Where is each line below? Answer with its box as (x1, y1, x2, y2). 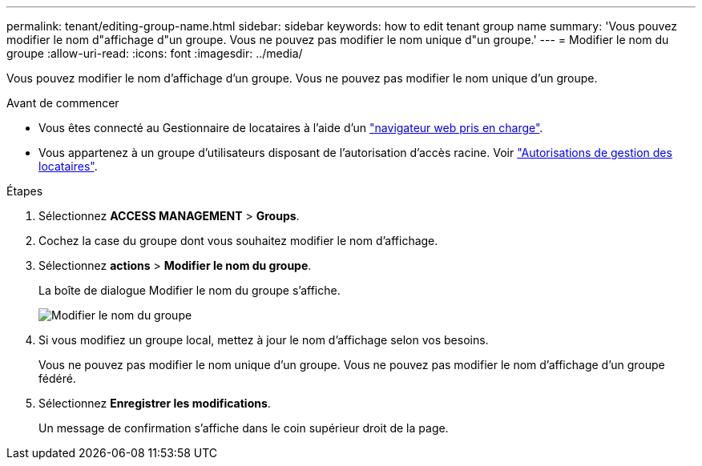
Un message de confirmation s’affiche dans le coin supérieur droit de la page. (38, 421, 449, 435)
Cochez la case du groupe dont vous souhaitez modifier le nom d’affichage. (38, 234, 438, 247)
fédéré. (38, 372, 76, 385)
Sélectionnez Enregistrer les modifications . (38, 396, 271, 410)
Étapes (6, 184, 43, 198)
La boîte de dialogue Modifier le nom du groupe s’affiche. (38, 283, 341, 297)
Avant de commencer (6, 96, 119, 110)
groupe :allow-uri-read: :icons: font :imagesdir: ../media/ (6, 46, 303, 60)
